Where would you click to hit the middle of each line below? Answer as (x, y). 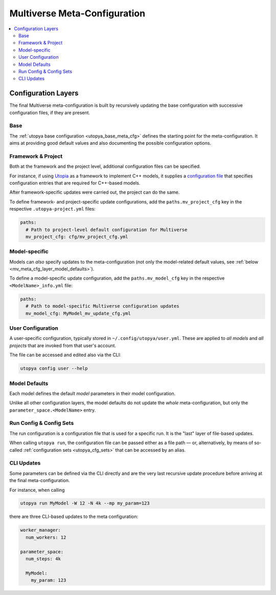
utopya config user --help (54, 369)
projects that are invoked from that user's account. (63, 346)
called (16, 450)
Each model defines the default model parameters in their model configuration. (93, 393)
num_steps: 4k (43, 559)
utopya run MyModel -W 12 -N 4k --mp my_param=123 (85, 503)
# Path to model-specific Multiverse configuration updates (102, 306)
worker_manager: (41, 530)
